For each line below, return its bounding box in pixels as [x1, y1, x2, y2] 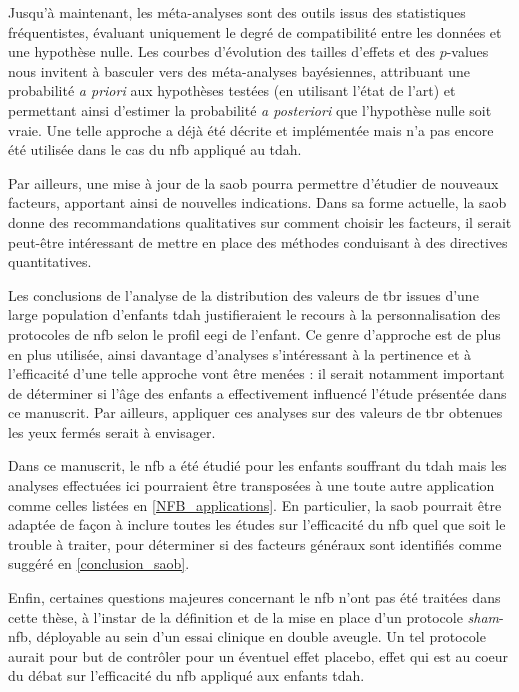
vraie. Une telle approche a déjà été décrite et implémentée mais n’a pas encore [8, 119, 494, 140]
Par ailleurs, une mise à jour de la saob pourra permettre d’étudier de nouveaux [8, 172, 499, 193]
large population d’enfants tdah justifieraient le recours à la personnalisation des [8, 304, 501, 325]
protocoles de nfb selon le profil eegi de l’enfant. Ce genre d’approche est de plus [8, 323, 501, 344]
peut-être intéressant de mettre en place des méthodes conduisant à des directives [8, 231, 508, 252]
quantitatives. [8, 251, 92, 272]
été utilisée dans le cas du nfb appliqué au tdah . [8, 139, 302, 160]
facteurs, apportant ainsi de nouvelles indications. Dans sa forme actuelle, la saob [8, 192, 507, 213]
